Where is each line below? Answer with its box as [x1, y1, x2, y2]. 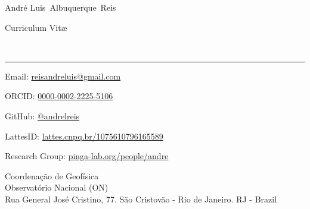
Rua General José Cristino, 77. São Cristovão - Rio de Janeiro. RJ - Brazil [5, 192, 277, 205]
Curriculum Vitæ [5, 21, 67, 33]
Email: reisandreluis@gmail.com [5, 69, 121, 82]
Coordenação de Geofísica [5, 169, 99, 182]
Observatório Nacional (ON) [5, 181, 108, 194]
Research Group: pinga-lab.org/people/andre [5, 150, 169, 162]
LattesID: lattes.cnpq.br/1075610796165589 [5, 129, 163, 142]
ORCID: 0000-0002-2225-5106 [5, 90, 113, 102]
